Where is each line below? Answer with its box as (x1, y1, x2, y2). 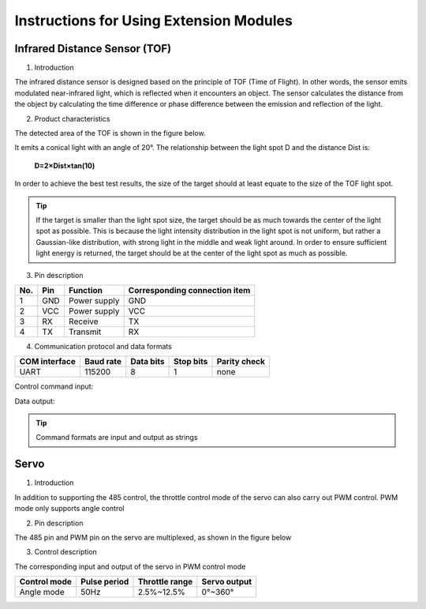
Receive (68, 316, 99, 327)
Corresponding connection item (128, 284, 251, 295)
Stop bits (174, 356, 208, 367)
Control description (34, 547, 98, 557)
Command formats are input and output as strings (35, 433, 198, 442)
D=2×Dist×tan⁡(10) (34, 160, 95, 170)
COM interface (19, 356, 77, 367)
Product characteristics (34, 114, 110, 123)
